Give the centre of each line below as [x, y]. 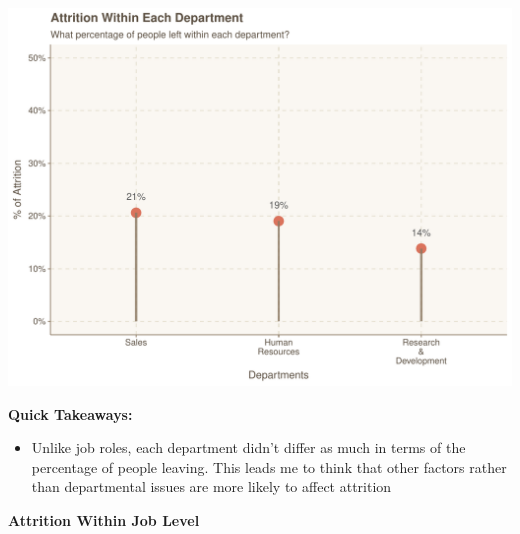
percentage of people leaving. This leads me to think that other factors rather [269, 466]
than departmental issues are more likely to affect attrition [211, 486]
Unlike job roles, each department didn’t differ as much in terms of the [248, 447]
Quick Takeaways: [70, 413]
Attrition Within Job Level [104, 519]
